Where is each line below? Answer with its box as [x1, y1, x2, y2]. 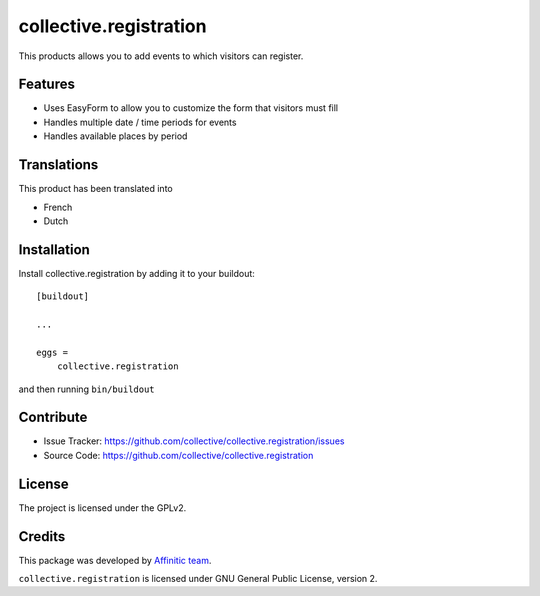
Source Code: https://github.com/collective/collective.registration [43, 449, 314, 461]
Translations [18, 156, 99, 174]
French [43, 201, 73, 213]
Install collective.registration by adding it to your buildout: [18, 267, 255, 279]
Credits [18, 528, 66, 545]
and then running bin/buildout [18, 383, 155, 395]
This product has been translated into [18, 183, 174, 195]
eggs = [36, 346, 69, 358]
